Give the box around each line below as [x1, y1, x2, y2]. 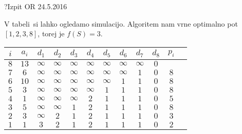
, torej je [38, 28, 65, 39]
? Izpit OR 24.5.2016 [4, 1, 67, 11]
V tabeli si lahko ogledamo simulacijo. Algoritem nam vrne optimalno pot [4, 18, 238, 29]
